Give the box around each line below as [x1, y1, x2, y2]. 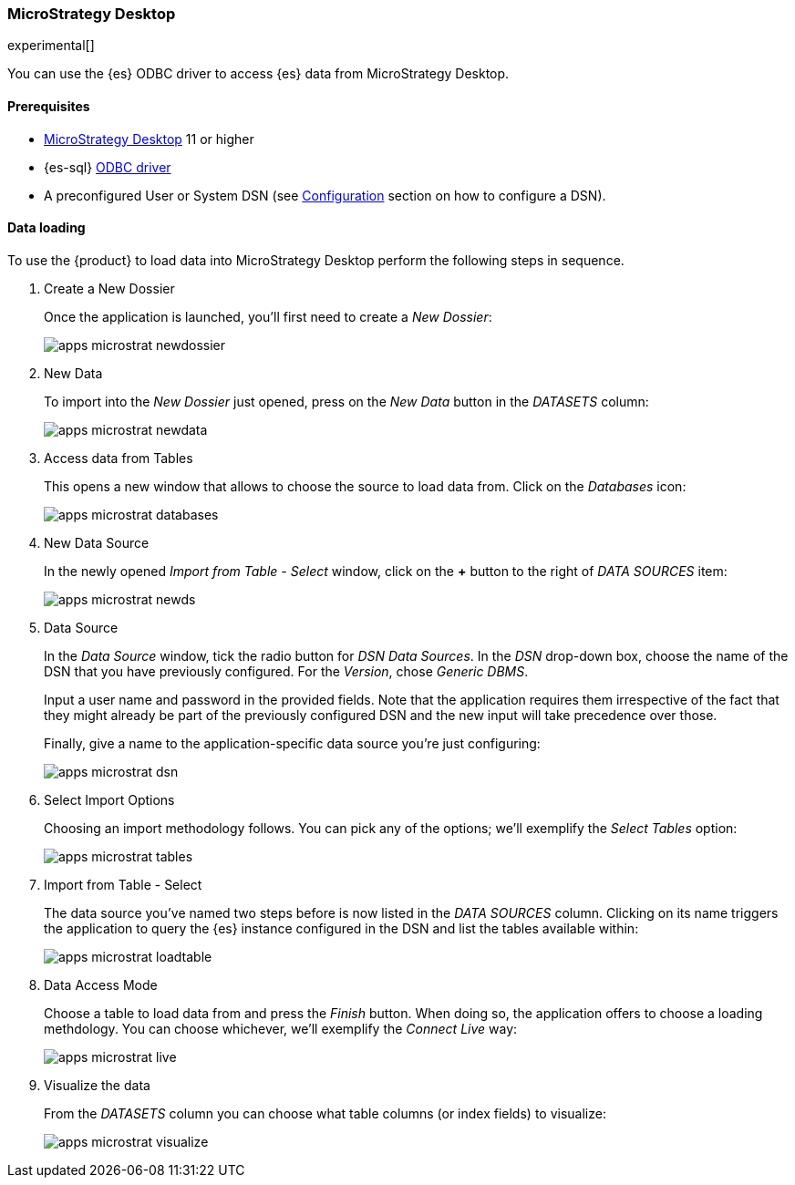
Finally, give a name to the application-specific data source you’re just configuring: [44, 735, 541, 751]
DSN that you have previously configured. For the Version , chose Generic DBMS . [44, 663, 529, 679]
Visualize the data [44, 1077, 150, 1093]
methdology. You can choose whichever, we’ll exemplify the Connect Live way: [44, 1020, 518, 1036]
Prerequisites [7, 98, 90, 114]
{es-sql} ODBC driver [44, 159, 171, 175]
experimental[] [7, 37, 95, 54]
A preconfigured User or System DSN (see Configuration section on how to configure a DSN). [44, 187, 606, 203]
